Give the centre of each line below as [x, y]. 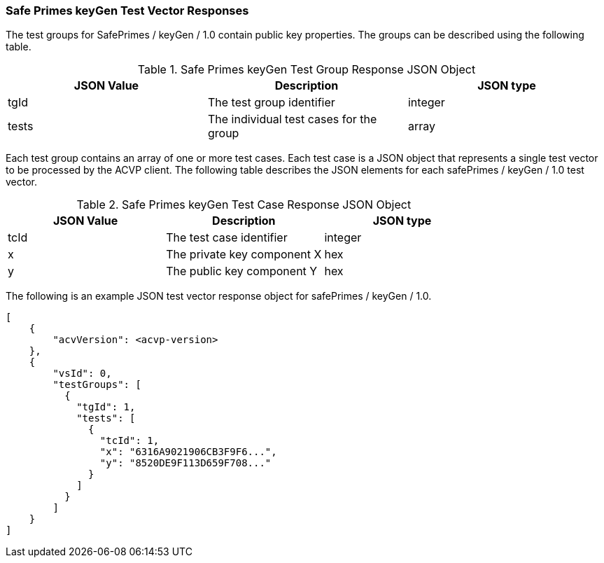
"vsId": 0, [82, 374]
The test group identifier [271, 103]
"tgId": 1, [106, 407]
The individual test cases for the [292, 119]
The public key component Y [242, 271]
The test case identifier [227, 238]
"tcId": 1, [129, 441]
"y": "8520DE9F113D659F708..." [185, 463]
